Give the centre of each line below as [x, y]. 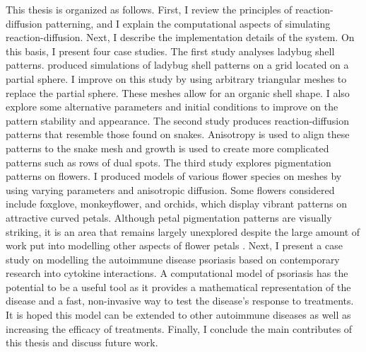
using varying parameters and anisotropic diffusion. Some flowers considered [170, 189]
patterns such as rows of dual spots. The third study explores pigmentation [169, 162]
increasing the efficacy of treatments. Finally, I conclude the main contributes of [179, 328]
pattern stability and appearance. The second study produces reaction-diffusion [177, 120]
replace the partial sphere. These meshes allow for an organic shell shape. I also [178, 92]
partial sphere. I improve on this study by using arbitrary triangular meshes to [176, 78]
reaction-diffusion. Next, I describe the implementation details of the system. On [180, 37]
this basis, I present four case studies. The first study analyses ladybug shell [170, 51]
